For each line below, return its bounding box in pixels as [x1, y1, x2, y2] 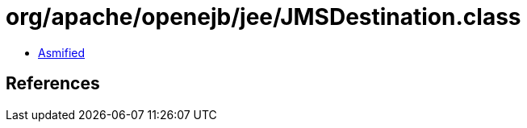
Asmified [38, 45, 86, 60]
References [6, 73, 100, 94]
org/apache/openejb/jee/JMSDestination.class [6, 3, 521, 31]
